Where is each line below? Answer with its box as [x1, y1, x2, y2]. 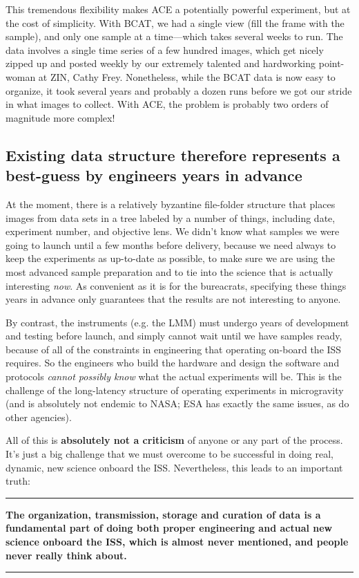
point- [318, 56, 345, 71]
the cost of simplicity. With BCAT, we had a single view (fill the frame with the [6, 15, 345, 30]
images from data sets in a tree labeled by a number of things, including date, [6, 210, 336, 225]
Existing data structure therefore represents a [6, 144, 340, 165]
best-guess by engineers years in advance [6, 165, 302, 186]
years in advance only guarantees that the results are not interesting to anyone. [6, 292, 341, 306]
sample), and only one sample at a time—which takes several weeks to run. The [6, 29, 343, 44]
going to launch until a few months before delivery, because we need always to [6, 237, 336, 252]
